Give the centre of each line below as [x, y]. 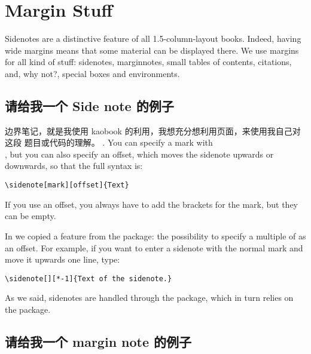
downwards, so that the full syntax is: [74, 166]
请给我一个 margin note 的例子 [98, 341]
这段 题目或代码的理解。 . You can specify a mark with [109, 142]
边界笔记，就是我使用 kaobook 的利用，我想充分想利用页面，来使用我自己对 [153, 130]
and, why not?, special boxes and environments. [92, 73]
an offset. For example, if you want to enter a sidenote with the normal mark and [154, 247]
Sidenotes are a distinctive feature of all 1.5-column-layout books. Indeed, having [153, 39]
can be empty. [31, 216]
